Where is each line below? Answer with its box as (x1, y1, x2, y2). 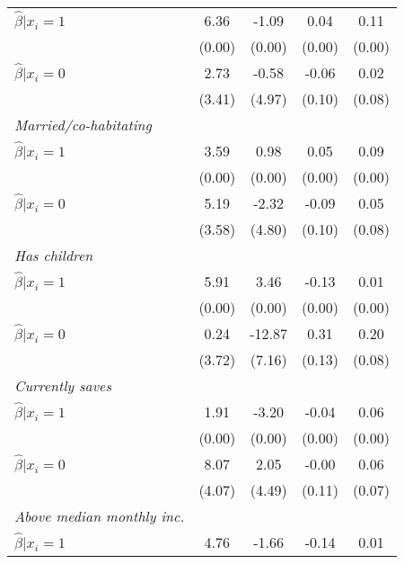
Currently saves (14, 375, 111, 396)
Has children (14, 245, 93, 265)
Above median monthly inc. (14, 506, 185, 526)
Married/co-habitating (14, 114, 152, 135)
